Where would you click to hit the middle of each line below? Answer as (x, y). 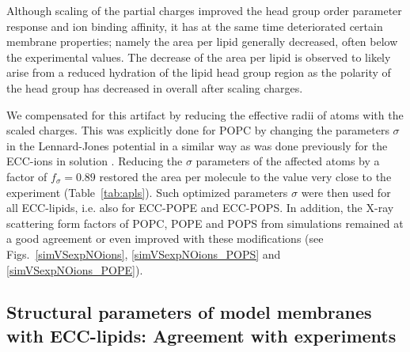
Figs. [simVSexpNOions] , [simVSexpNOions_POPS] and (144, 254)
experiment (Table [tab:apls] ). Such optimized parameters (147, 192)
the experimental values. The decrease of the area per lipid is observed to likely (199, 57)
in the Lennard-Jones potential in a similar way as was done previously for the (197, 145)
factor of (27, 176)
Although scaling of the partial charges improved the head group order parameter (204, 10)
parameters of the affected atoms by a (288, 161)
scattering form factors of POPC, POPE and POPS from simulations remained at (205, 223)
